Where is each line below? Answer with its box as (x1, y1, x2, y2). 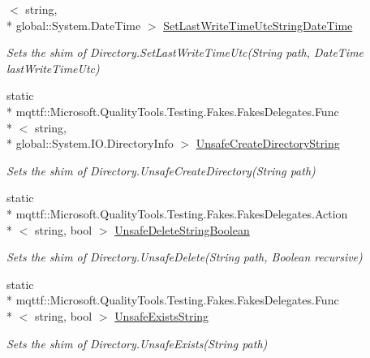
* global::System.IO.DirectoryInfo (6, 135, 174, 152)
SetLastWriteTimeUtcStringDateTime (163, 16, 353, 33)
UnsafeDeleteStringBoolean (114, 221, 250, 238)
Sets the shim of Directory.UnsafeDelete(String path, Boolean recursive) (6, 248, 363, 265)
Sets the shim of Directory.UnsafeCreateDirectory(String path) (6, 162, 316, 179)
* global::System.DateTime (6, 16, 141, 33)
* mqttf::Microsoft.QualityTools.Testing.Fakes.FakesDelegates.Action (6, 205, 348, 222)
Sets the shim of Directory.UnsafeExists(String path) (6, 334, 268, 352)
